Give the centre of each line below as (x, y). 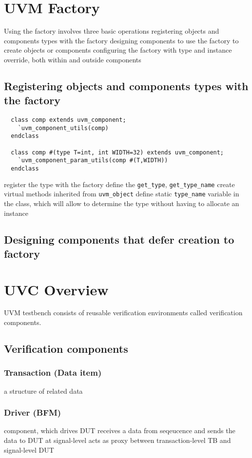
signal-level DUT (29, 449)
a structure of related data (43, 391)
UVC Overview (56, 289)
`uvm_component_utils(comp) (63, 128)
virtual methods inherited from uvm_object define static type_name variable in (122, 194)
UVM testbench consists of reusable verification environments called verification (123, 313)
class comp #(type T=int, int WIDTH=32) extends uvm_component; (117, 152)
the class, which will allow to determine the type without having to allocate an (122, 203)
